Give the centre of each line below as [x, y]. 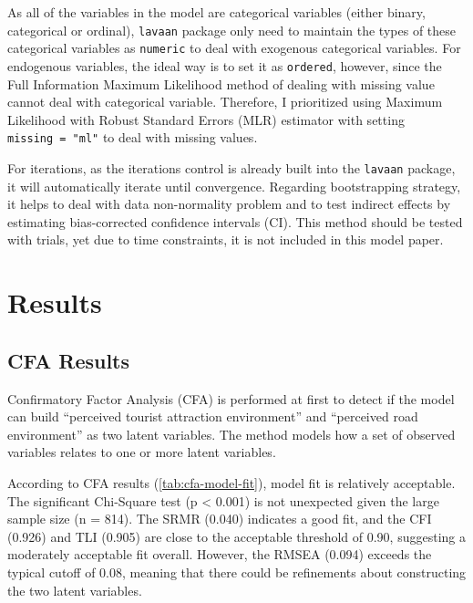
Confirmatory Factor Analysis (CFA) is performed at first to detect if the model [231, 398]
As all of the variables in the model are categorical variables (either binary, [216, 12]
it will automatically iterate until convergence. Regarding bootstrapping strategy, [234, 186]
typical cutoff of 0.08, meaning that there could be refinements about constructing [237, 572]
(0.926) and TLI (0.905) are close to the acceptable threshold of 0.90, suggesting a [236, 536]
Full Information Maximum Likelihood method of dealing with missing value [221, 83]
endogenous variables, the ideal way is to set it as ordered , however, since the [225, 65]
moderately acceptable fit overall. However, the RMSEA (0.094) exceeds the [220, 554]
